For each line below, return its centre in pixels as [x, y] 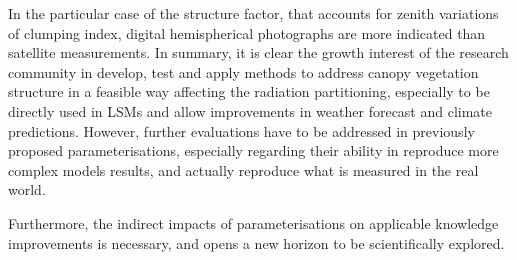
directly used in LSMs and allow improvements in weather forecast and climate [250, 110]
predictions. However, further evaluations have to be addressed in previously [241, 130]
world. [27, 189]
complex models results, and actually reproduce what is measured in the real [243, 169]
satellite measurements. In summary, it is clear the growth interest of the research [258, 52]
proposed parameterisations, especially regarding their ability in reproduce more [253, 150]
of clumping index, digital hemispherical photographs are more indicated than [247, 32]
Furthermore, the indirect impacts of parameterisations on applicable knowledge [253, 222]
